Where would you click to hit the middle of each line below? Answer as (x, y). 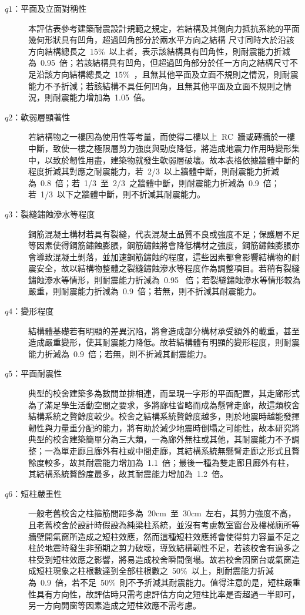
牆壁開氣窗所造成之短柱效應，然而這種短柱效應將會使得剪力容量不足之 (164, 536)
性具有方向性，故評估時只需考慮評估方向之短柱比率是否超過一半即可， (164, 594)
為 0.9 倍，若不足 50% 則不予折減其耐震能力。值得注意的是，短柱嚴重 (165, 582)
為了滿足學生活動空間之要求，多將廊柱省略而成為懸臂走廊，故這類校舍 (164, 404)
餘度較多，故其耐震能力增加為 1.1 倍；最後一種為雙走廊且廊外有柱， (161, 462)
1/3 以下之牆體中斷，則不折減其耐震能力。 (123, 194)
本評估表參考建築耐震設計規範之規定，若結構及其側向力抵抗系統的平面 (164, 28)
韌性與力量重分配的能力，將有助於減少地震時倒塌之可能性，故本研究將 (164, 427)
